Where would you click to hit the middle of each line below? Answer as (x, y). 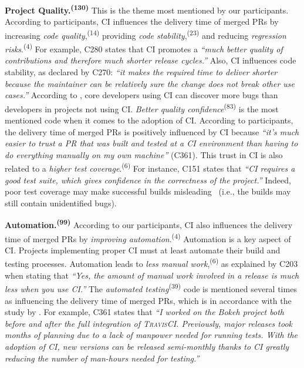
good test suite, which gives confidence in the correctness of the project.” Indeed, (148, 180)
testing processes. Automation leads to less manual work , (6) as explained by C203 (151, 263)
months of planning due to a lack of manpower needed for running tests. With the (151, 335)
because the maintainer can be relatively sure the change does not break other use (150, 83)
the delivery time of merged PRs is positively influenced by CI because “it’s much (152, 131)
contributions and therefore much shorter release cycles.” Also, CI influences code (151, 60)
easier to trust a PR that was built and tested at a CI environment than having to (151, 143)
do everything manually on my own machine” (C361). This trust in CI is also (144, 154)
